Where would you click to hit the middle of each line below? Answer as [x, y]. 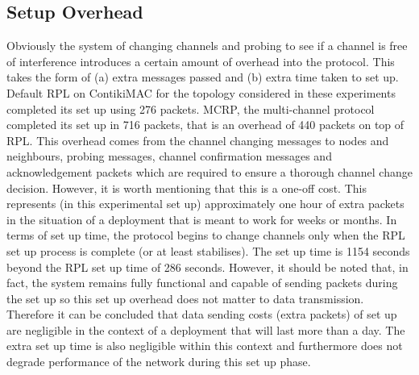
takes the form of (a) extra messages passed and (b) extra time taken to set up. [203, 77]
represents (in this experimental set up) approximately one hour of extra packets [205, 204]
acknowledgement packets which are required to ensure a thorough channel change [209, 171]
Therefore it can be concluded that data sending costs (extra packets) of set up [202, 314]
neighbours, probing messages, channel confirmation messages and [169, 156]
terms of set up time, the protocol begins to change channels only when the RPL [206, 235]
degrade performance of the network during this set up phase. [159, 362]
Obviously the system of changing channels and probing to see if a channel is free [207, 46]
